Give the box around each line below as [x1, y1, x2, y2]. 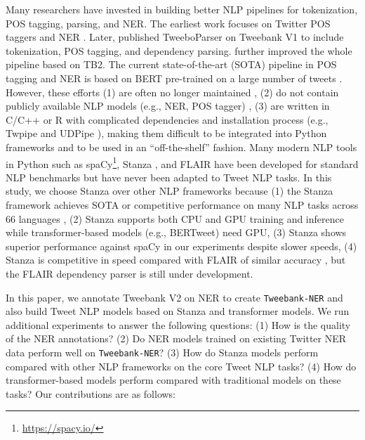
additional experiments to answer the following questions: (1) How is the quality [6, 317, 351, 332]
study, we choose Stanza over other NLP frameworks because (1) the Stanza [6, 183, 333, 198]
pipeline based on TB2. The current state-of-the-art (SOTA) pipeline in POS [6, 57, 337, 72]
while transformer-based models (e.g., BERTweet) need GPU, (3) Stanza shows [6, 225, 347, 240]
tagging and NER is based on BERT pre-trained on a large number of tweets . [6, 70, 343, 85]
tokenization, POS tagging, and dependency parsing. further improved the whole [6, 43, 352, 58]
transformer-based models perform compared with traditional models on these [6, 373, 341, 387]
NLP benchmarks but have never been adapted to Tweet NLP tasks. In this [6, 169, 332, 184]
